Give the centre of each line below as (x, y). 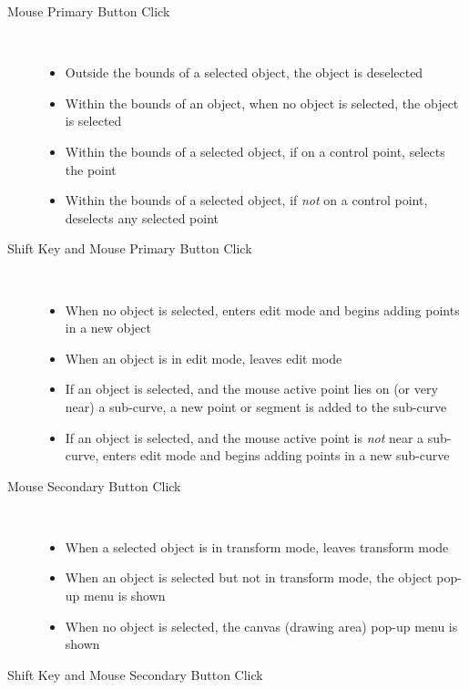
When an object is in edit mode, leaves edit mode (204, 358)
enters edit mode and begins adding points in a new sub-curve (276, 455)
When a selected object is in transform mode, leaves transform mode (257, 546)
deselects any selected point (142, 217)
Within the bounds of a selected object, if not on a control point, (246, 200)
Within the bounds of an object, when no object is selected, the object (262, 103)
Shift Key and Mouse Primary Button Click (130, 248)
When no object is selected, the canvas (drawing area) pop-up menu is (261, 626)
